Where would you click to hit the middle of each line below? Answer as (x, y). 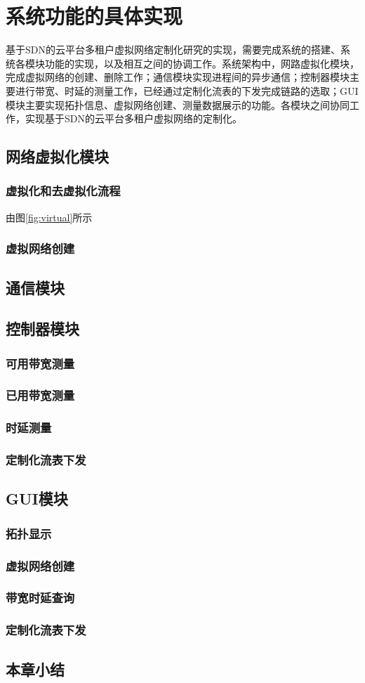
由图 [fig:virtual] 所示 (49, 217)
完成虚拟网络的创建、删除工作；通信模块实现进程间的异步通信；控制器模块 (178, 77)
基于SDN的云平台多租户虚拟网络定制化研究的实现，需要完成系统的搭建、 (173, 50)
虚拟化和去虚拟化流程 (63, 191)
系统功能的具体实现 (94, 16)
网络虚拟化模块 (57, 156)
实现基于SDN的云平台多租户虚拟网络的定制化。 (133, 118)
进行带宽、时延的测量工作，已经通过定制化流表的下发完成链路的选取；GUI (187, 90)
